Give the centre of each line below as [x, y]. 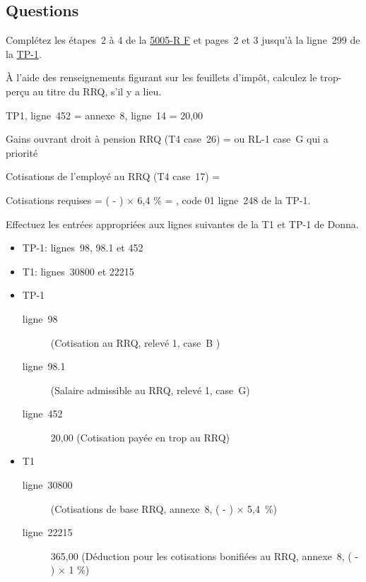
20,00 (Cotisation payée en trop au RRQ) [140, 437]
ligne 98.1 [44, 366]
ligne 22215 [47, 532]
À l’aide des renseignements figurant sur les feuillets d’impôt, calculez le [161, 77]
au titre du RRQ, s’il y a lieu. [97, 91]
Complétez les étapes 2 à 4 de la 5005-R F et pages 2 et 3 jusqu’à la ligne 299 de [183, 40]
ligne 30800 [47, 485]
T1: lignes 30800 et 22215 [78, 271]
